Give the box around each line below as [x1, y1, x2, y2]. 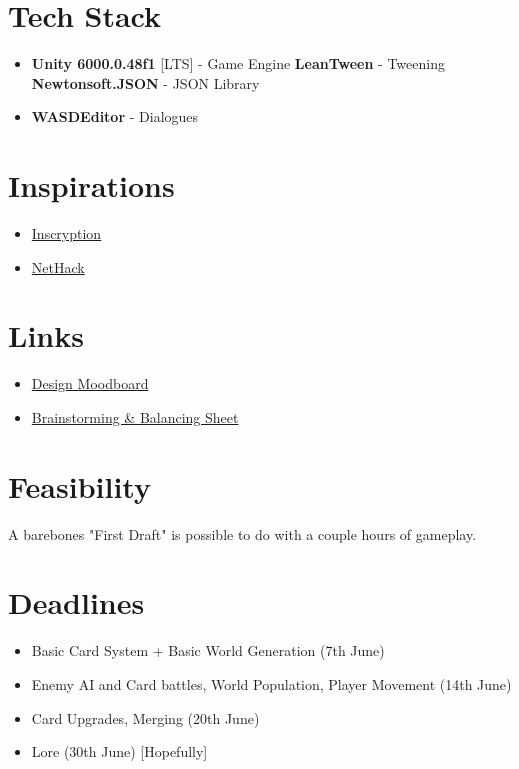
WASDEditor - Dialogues [31, 106, 199, 127]
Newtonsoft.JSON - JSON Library [31, 72, 260, 93]
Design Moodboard [31, 373, 149, 394]
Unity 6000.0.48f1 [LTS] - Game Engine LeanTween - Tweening [31, 53, 445, 74]
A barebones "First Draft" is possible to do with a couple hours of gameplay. [8, 523, 477, 544]
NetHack [31, 256, 85, 277]
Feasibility [8, 465, 151, 506]
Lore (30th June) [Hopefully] [31, 741, 208, 762]
